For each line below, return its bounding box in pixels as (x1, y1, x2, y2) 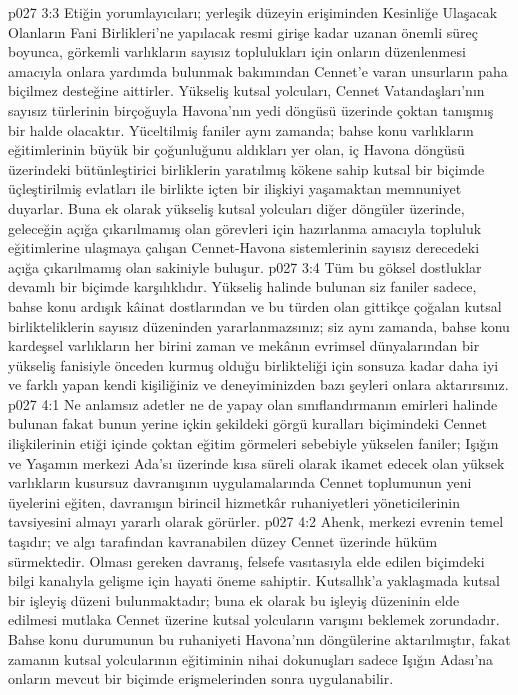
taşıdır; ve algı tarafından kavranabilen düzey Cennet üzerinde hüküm (8, 531, 438, 552)
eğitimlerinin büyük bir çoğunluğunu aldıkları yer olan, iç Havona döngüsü (8, 139, 465, 160)
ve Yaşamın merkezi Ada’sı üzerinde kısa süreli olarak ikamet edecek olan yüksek (8, 452, 505, 473)
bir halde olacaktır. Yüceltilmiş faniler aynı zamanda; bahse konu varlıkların (8, 119, 474, 140)
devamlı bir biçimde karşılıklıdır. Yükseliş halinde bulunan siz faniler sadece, (8, 276, 477, 297)
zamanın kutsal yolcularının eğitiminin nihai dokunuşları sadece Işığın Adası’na (8, 648, 494, 669)
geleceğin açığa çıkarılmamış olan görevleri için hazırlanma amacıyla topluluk (8, 217, 482, 238)
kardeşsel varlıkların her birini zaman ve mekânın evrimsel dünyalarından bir (8, 335, 480, 356)
